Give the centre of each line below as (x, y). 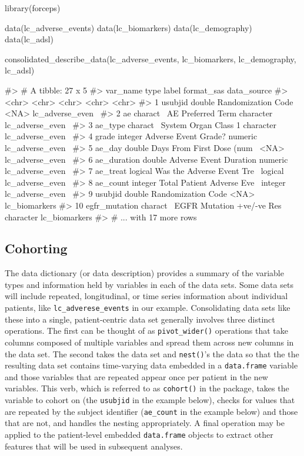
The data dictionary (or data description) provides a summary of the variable (144, 273)
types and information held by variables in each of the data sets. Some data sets (149, 284)
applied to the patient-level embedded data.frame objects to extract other (139, 435)
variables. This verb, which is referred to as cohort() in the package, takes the (147, 388)
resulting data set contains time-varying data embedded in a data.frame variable (151, 365)
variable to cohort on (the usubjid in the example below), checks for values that (150, 400)
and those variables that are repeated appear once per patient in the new (136, 376)
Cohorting (36, 248)
